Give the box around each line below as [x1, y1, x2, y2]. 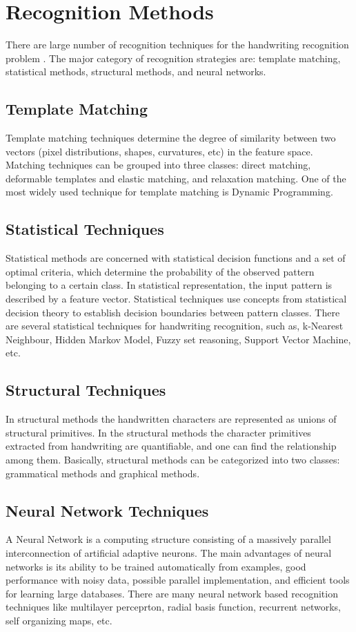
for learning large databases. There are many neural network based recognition [6, 586, 338, 600]
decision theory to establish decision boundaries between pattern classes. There [6, 305, 340, 319]
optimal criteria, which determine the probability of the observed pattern [6, 264, 315, 278]
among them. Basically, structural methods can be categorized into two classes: [6, 452, 340, 467]
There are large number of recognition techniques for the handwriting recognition [6, 37, 349, 52]
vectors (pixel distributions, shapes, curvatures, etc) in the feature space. [6, 144, 313, 158]
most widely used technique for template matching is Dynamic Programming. [6, 184, 333, 199]
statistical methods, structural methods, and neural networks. [6, 64, 266, 79]
